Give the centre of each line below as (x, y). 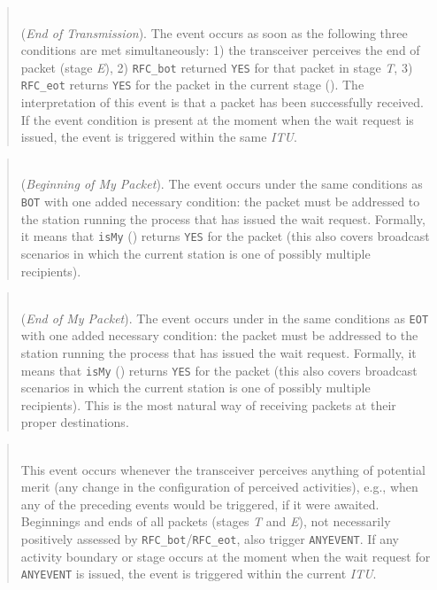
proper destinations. (75, 422)
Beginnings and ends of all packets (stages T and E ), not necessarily (206, 521)
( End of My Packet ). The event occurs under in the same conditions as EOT (225, 318)
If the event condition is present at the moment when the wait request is (217, 119)
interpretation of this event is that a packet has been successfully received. (222, 102)
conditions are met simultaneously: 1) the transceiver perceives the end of (220, 50)
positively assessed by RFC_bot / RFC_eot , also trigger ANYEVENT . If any (210, 539)
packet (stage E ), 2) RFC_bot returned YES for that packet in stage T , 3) (217, 67)
